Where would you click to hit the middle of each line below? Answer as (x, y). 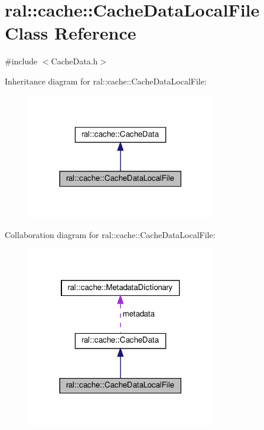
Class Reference (71, 33)
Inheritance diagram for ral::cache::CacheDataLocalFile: (106, 81)
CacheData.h (74, 61)
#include (21, 61)
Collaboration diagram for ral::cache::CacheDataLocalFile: (110, 234)
